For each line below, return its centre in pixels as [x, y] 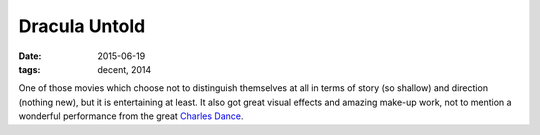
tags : [29, 69]
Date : [30, 56]
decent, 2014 [124, 69]
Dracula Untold [82, 26]
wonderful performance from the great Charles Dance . [131, 116]
